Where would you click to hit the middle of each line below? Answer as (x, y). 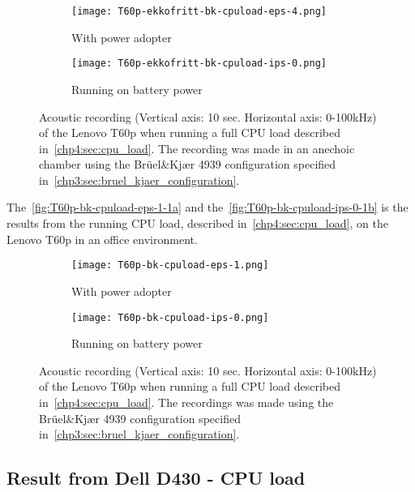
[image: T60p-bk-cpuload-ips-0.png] (170, 317)
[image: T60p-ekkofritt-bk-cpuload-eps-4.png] (199, 11)
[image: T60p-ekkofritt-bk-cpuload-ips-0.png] (199, 64)
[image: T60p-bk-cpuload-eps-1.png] (170, 265)
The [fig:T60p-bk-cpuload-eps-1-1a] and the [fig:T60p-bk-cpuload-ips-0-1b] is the (207, 207)
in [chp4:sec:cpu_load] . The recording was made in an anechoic (197, 148)
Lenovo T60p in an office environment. (102, 239)
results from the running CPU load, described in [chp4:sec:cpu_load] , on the (197, 223)
